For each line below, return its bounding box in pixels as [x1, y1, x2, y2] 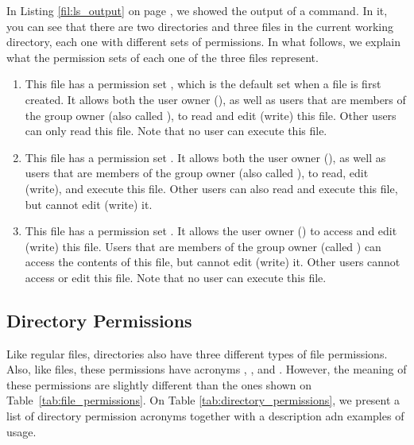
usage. [6, 423, 37, 439]
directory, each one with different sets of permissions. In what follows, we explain [6, 33, 401, 50]
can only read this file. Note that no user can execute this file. [25, 122, 327, 139]
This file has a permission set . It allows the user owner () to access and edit [25, 222, 397, 239]
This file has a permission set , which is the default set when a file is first [25, 75, 381, 92]
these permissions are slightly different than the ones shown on [6, 376, 312, 393]
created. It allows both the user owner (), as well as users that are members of [25, 91, 406, 107]
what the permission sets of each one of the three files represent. [6, 48, 319, 65]
